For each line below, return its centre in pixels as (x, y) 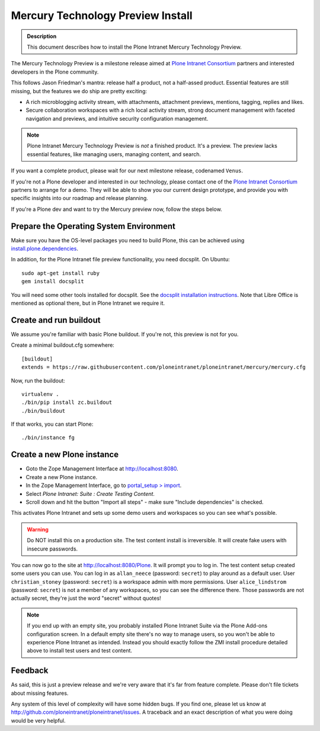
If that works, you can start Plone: (52, 424)
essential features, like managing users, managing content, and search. (114, 154)
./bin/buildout (44, 411)
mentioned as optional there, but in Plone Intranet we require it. (88, 303)
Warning (38, 529)
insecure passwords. (52, 549)
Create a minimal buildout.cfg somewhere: (63, 345)
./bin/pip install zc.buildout (67, 403)
